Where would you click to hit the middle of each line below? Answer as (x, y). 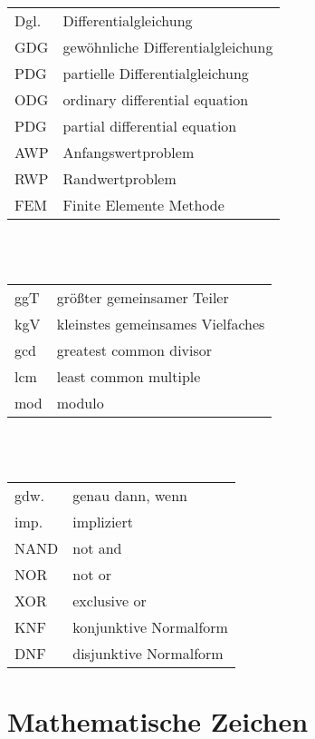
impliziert (103, 521)
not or (92, 574)
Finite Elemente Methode (143, 204)
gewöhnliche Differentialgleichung (168, 46)
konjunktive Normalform (150, 626)
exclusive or (110, 600)
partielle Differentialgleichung (156, 73)
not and (97, 547)
